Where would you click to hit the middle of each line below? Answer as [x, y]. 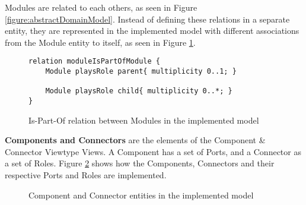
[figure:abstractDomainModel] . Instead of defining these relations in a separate [147, 19]
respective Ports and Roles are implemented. [86, 175]
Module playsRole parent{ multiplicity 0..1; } [141, 72]
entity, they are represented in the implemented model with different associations [152, 31]
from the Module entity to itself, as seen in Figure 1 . [100, 42]
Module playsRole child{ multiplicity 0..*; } [139, 91]
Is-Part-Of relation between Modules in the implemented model [144, 120]
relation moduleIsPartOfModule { [94, 61]
